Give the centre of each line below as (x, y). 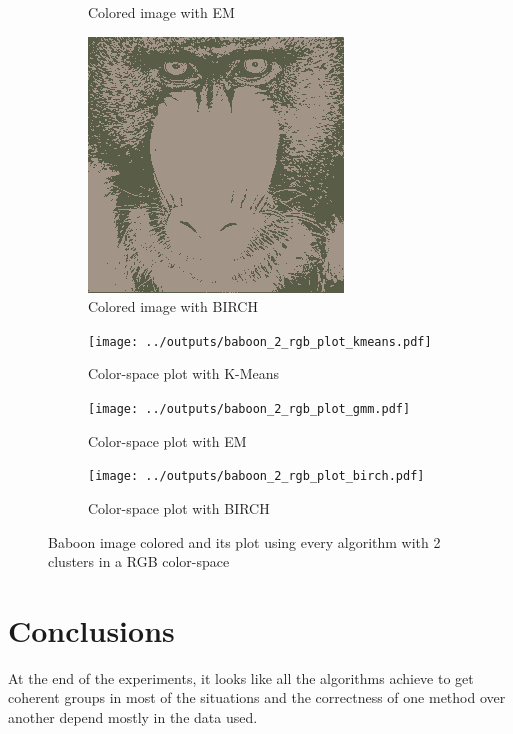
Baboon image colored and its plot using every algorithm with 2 (244, 541)
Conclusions (91, 629)
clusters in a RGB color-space (139, 561)
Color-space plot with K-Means (184, 373)
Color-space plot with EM (167, 440)
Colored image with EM (161, 12)
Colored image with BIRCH (173, 306)
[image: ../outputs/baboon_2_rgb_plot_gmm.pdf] (249, 409)
